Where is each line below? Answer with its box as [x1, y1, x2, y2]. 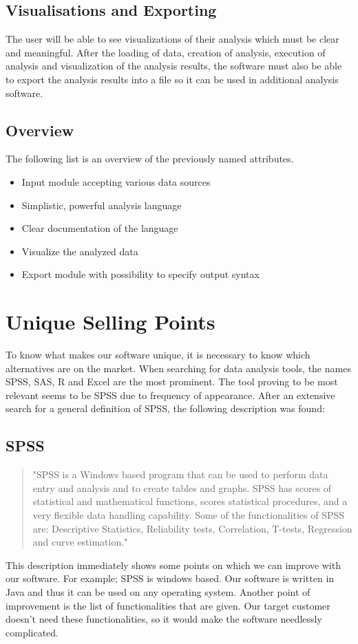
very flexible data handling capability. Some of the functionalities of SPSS [32, 508, 345, 522]
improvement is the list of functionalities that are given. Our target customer [6, 598, 330, 612]
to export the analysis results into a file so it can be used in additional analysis [6, 72, 339, 86]
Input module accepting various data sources [21, 174, 211, 189]
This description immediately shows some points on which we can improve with [6, 557, 341, 572]
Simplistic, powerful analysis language [21, 197, 182, 212]
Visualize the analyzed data [21, 244, 138, 258]
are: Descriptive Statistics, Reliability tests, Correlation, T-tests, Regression [32, 521, 352, 535]
